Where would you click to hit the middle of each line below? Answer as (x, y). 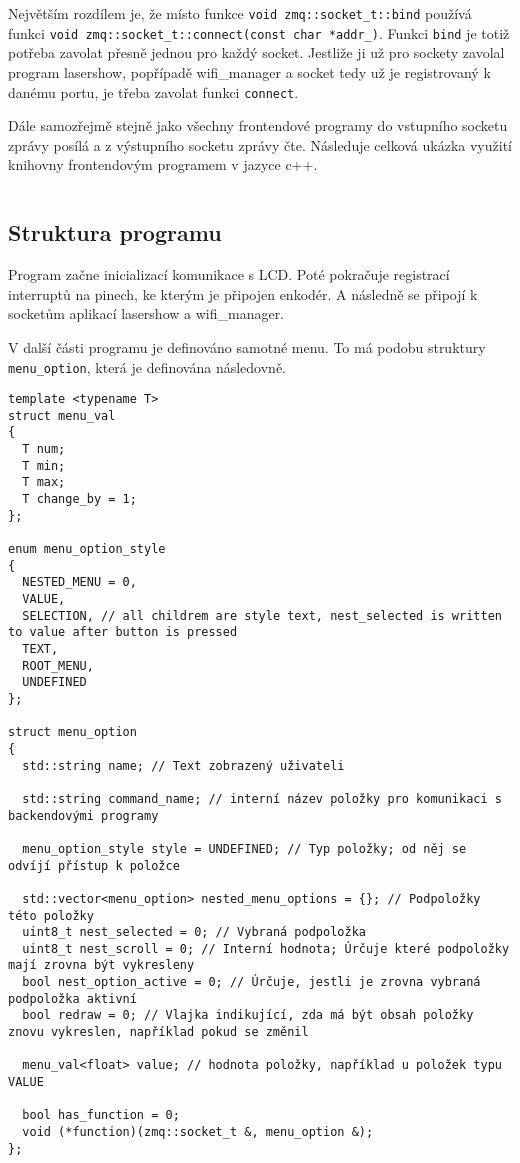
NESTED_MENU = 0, (79, 582)
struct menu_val (62, 415)
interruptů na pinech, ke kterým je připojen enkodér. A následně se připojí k (243, 293)
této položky (51, 915)
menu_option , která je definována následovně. (147, 366)
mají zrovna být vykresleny (101, 965)
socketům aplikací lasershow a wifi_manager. (146, 313)
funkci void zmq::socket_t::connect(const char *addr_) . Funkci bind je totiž (259, 32)
